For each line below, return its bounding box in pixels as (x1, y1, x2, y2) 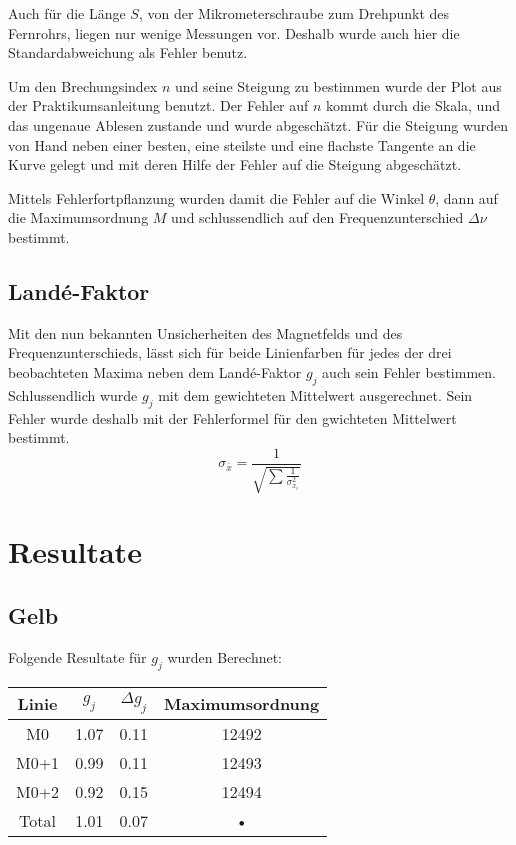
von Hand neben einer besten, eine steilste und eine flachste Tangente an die (8, 134, 476, 155)
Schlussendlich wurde (8, 384, 138, 405)
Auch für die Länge (8, 3, 126, 23)
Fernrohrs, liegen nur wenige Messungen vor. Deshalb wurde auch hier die (8, 22, 460, 43)
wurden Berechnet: (167, 646, 283, 667)
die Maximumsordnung (8, 207, 149, 228)
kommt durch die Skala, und (326, 95, 500, 116)
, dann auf (435, 187, 498, 208)
